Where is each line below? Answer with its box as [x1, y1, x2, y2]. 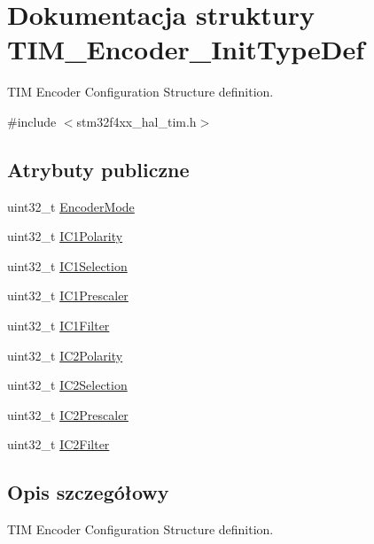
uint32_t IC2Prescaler [7, 405, 129, 424]
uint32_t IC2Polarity [7, 346, 123, 364]
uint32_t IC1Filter [7, 316, 110, 335]
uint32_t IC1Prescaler [7, 286, 129, 305]
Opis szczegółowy [7, 478, 169, 506]
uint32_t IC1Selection [7, 256, 128, 275]
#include [7, 112, 57, 130]
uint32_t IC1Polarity [7, 227, 123, 245]
